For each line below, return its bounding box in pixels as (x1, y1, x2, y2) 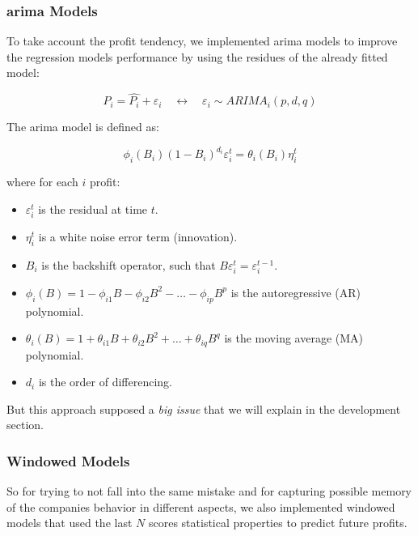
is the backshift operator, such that (41, 256, 216, 273)
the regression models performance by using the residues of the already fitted (6, 48, 388, 65)
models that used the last (6, 514, 133, 531)
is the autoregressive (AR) (230, 283, 361, 300)
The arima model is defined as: (6, 118, 159, 135)
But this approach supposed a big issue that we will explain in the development (6, 400, 401, 417)
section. (6, 416, 44, 433)
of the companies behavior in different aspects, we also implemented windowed (6, 498, 395, 515)
